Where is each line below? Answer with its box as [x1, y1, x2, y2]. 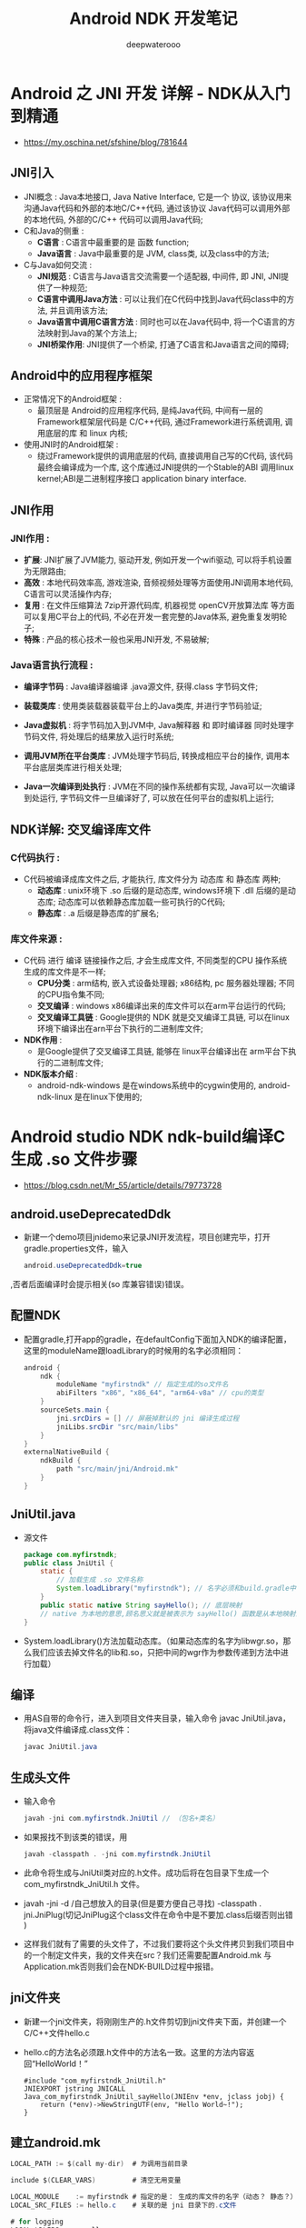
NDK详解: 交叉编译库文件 [10, 822, 152, 837]
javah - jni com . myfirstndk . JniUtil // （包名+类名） [23, 1814, 220, 1823]
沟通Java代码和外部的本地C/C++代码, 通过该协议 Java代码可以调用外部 [23, 202, 291, 214]
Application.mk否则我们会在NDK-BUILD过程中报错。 [23, 1961, 219, 1972]
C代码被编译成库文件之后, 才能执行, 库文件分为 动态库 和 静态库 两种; [23, 874, 281, 884]
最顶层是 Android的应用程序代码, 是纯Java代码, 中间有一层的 [36, 405, 263, 416]
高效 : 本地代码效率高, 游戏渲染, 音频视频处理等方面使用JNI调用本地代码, [23, 577, 293, 587]
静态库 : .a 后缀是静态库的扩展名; [36, 907, 160, 918]
